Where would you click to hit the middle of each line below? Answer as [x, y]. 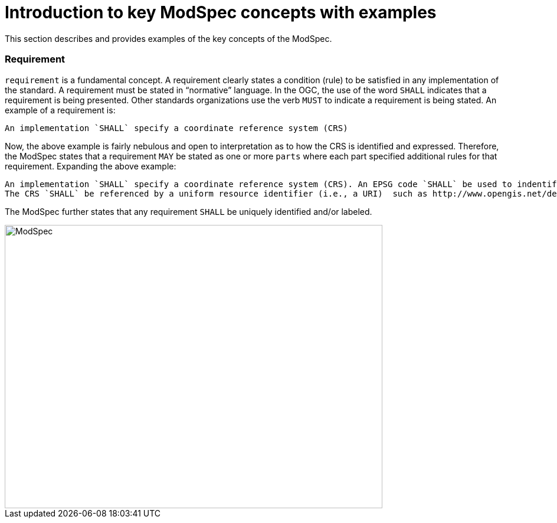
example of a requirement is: [60, 110]
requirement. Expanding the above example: [91, 166]
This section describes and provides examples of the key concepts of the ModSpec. [168, 38]
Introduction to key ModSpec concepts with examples [221, 12]
